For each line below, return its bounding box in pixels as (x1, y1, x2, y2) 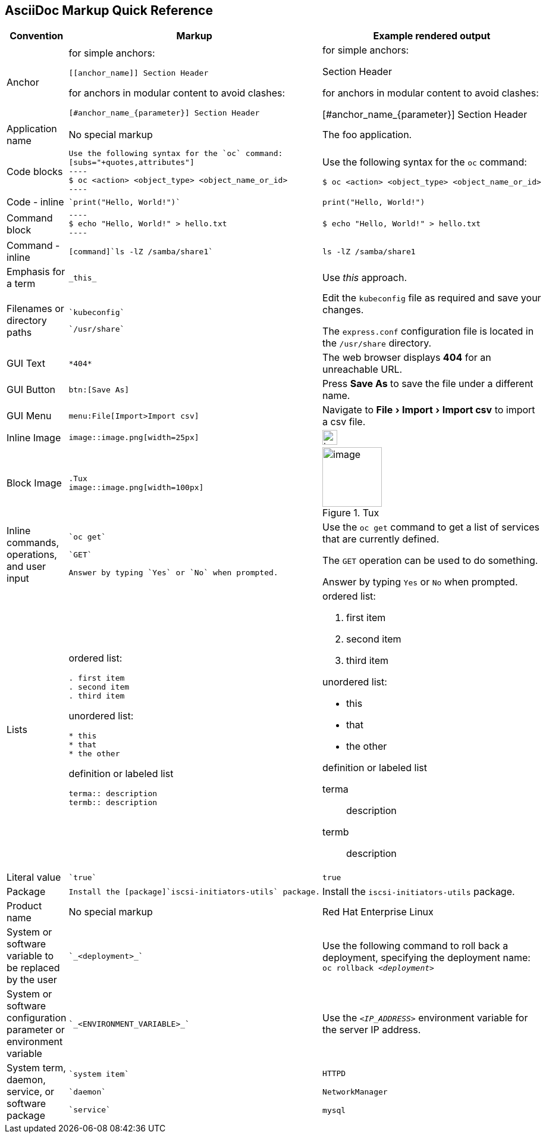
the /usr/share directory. (322, 337, 432, 350)
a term (7, 278, 36, 290)
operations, (7, 548, 57, 561)
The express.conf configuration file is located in (322, 325, 534, 338)
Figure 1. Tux (322, 507, 379, 519)
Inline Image (7, 431, 61, 444)
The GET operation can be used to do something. (322, 554, 538, 567)
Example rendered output (373, 30, 491, 42)
